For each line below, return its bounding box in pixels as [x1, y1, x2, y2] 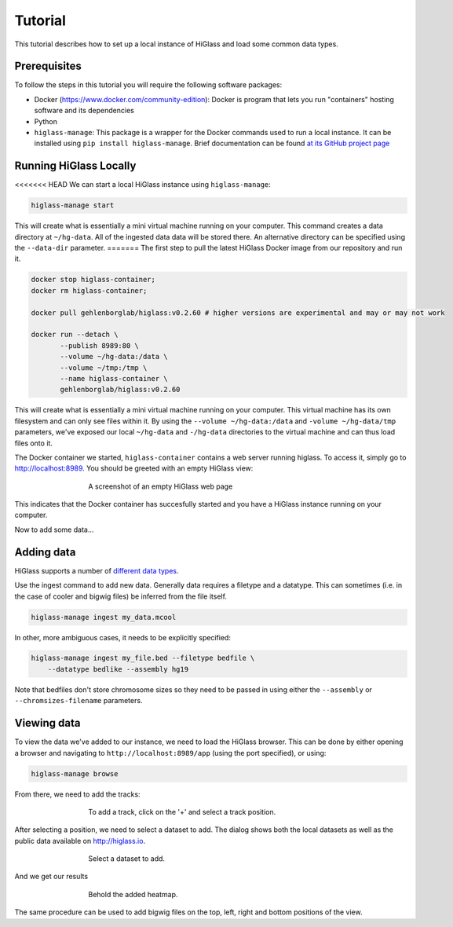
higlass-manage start [31, 201, 115, 210]
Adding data [14, 545, 76, 559]
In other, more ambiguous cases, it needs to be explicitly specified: [14, 632, 232, 642]
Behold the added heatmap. [88, 889, 178, 899]
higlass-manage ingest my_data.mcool [31, 613, 177, 621]
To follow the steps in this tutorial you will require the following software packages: [14, 80, 283, 90]
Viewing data [14, 716, 81, 730]
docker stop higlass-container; [31, 275, 156, 284]
